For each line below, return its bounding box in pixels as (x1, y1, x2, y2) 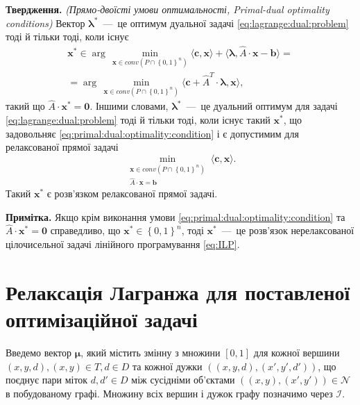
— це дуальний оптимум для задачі (186, 99, 338, 113)
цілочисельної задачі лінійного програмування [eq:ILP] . (6, 237, 240, 251)
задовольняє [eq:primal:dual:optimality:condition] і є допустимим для (6, 126, 299, 140)
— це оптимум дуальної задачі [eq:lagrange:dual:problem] (103, 15, 349, 30)
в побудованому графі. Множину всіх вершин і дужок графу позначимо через (6, 386, 333, 400)
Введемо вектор (6, 345, 72, 359)
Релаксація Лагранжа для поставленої (6, 277, 350, 306)
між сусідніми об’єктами (131, 372, 235, 387)
